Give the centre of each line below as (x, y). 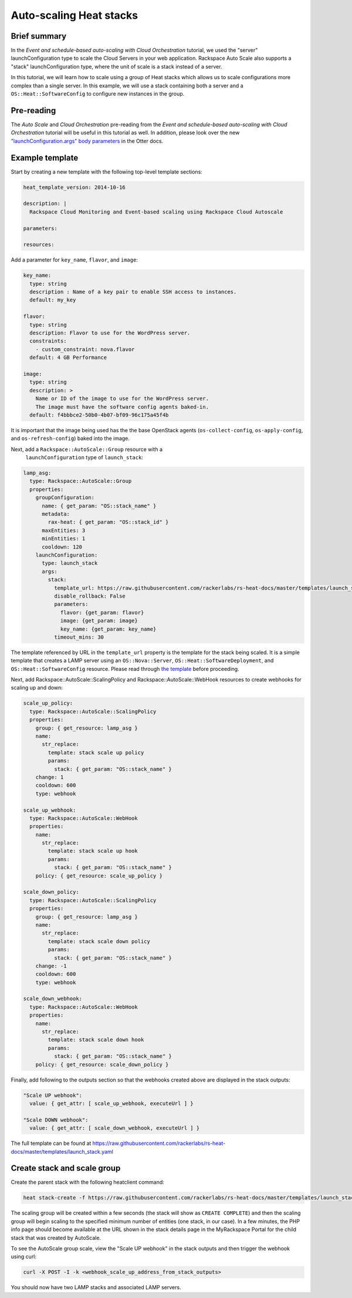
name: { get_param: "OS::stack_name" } (99, 506)
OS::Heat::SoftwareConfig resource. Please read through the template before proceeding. (125, 669)
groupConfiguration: (65, 498)
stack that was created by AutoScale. (56, 1238)
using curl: (24, 1257)
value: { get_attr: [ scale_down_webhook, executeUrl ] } (115, 1128)
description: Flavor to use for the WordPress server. (110, 333)
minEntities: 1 (64, 539)
